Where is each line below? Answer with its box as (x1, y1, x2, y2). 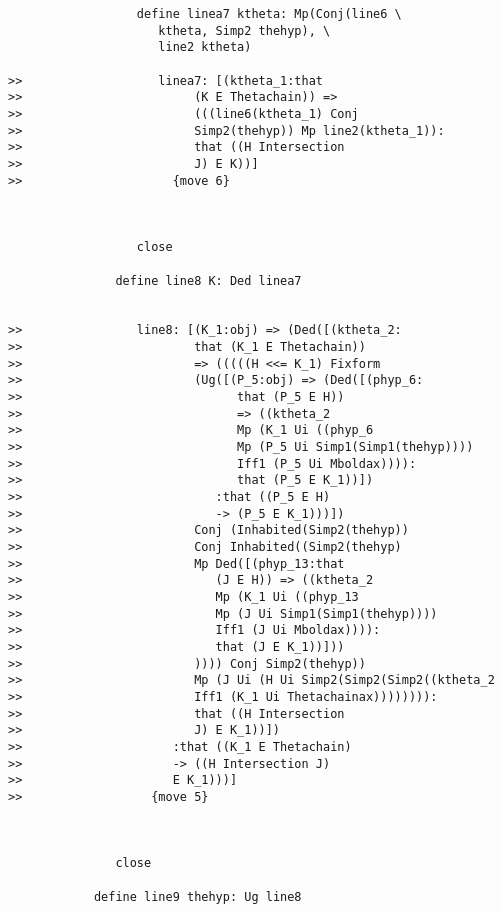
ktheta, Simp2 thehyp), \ (158, 23, 331, 38)
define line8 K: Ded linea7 (115, 273, 302, 288)
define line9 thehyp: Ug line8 (93, 889, 302, 904)
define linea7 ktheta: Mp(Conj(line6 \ (136, 7, 402, 21)
